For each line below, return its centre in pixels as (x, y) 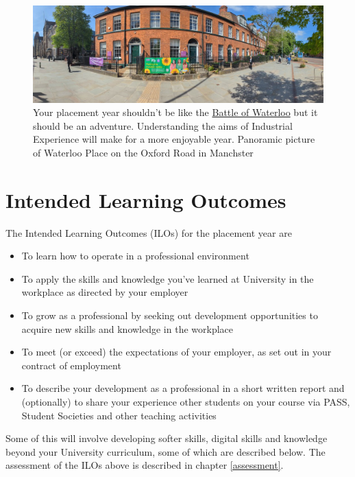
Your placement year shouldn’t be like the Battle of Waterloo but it (175, 112)
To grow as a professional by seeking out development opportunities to (170, 315)
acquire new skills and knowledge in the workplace (127, 328)
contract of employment (71, 365)
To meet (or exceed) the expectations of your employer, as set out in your (176, 352)
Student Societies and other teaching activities (119, 415)
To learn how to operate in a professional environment (135, 256)
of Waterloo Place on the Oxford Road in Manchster (143, 152)
